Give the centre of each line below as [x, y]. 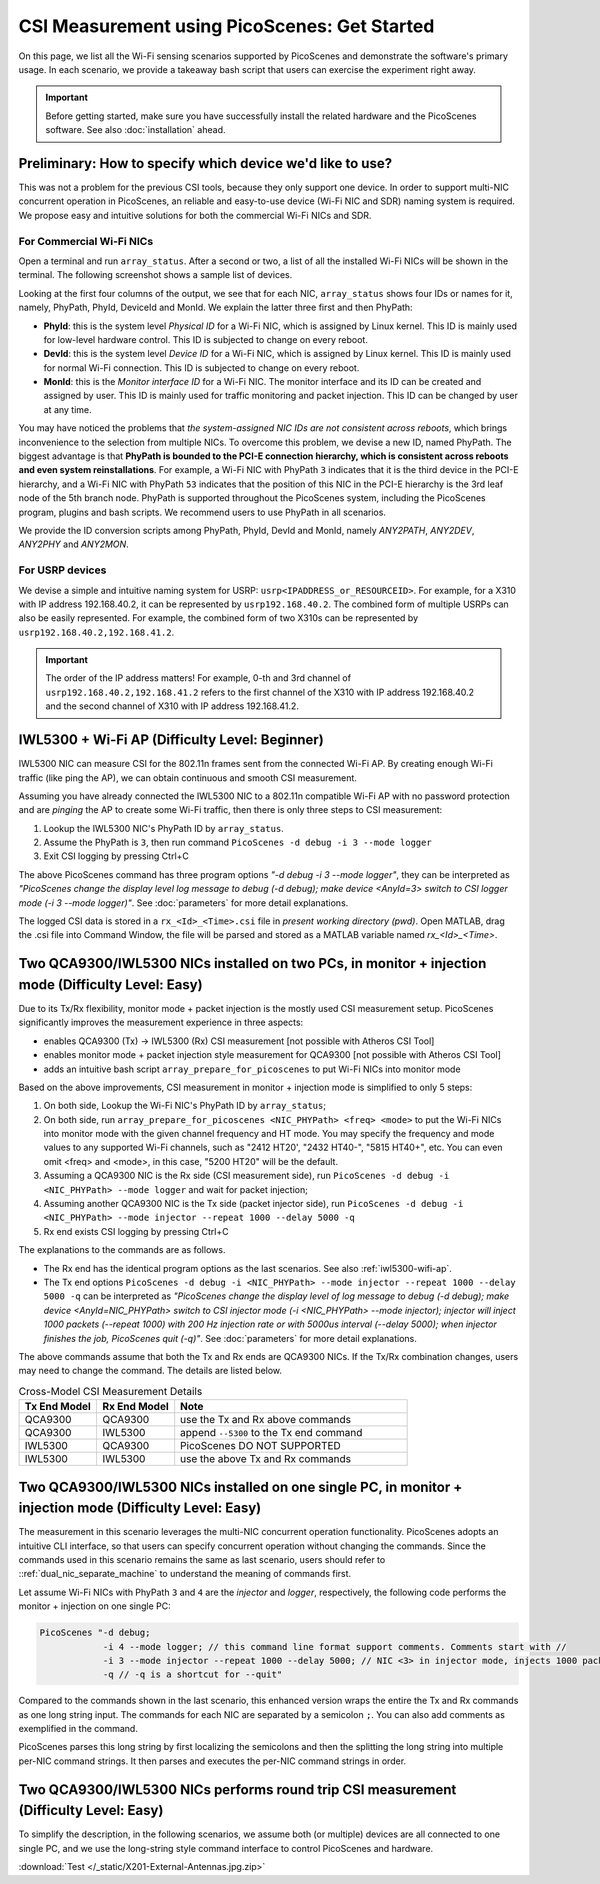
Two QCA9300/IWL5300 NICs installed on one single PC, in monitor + [240, 1486]
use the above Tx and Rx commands [266, 1459]
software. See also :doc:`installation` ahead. [135, 130]
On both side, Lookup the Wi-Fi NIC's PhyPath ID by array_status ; [185, 1106]
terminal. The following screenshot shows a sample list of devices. [155, 275]
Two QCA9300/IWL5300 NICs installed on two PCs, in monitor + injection [252, 963]
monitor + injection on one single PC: [95, 1606]
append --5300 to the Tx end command [271, 1433]
